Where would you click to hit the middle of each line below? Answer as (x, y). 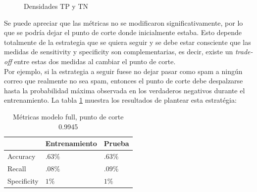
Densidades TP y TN (56, 6)
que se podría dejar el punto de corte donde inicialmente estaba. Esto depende (123, 32)
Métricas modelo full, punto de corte (68, 116)
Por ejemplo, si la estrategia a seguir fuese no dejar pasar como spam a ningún (123, 71)
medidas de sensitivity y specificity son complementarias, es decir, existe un (119, 52)
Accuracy (22, 156)
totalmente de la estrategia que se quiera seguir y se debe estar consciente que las (128, 42)
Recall (17, 168)
